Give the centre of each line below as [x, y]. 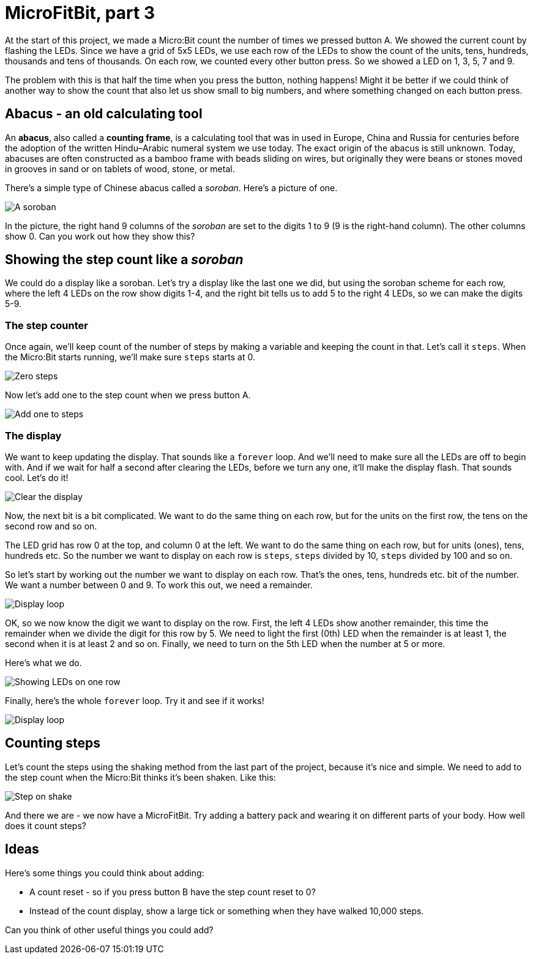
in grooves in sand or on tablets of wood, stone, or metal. [120, 169]
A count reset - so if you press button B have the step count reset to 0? [173, 892]
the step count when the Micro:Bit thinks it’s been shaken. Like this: [140, 777]
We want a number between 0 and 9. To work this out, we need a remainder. [159, 585]
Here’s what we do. [43, 662]
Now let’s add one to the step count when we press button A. [128, 395]
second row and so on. [51, 526]
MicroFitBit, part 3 [80, 13]
